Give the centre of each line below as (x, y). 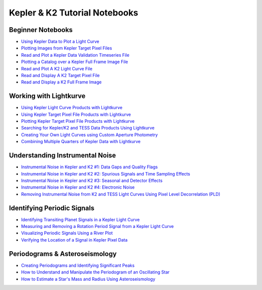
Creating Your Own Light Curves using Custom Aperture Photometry (90, 135)
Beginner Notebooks (41, 30)
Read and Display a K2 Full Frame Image (61, 82)
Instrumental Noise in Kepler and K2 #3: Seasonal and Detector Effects (92, 180)
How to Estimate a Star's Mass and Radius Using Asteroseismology (88, 279)
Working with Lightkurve (47, 96)
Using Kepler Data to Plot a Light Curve (60, 42)
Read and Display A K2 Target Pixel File (60, 76)
